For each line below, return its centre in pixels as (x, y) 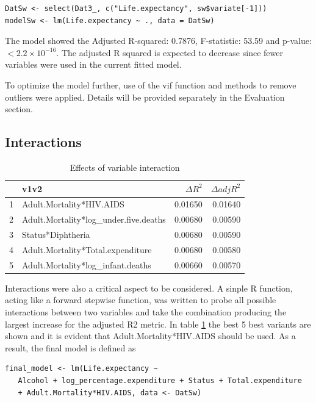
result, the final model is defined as (70, 347)
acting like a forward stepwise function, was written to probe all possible (141, 300)
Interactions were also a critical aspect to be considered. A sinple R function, (149, 288)
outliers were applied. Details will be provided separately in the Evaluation (145, 97)
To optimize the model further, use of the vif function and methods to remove (151, 84)
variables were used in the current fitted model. (93, 64)
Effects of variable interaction (125, 167)
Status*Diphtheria (56, 235)
